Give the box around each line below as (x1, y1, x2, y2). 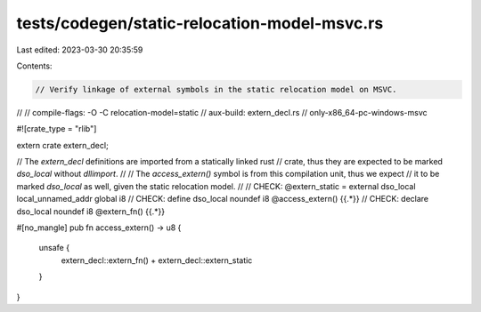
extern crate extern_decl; (16, 140, 109, 150)
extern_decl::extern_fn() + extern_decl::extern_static (61, 254, 253, 266)
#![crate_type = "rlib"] (16, 124, 97, 134)
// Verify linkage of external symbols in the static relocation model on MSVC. (35, 84, 397, 94)
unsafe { (38, 243, 70, 253)
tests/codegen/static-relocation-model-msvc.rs (16, 13, 384, 33)
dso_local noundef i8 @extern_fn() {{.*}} (16, 205, 165, 217)
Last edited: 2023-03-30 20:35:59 (16, 44, 143, 55)
